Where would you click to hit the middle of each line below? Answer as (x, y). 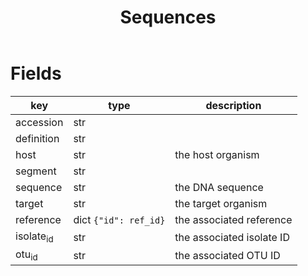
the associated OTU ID (227, 255)
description (233, 105)
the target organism (221, 203)
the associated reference (233, 219)
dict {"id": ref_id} (119, 219)
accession (39, 122)
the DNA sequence (219, 187)
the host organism (217, 154)
